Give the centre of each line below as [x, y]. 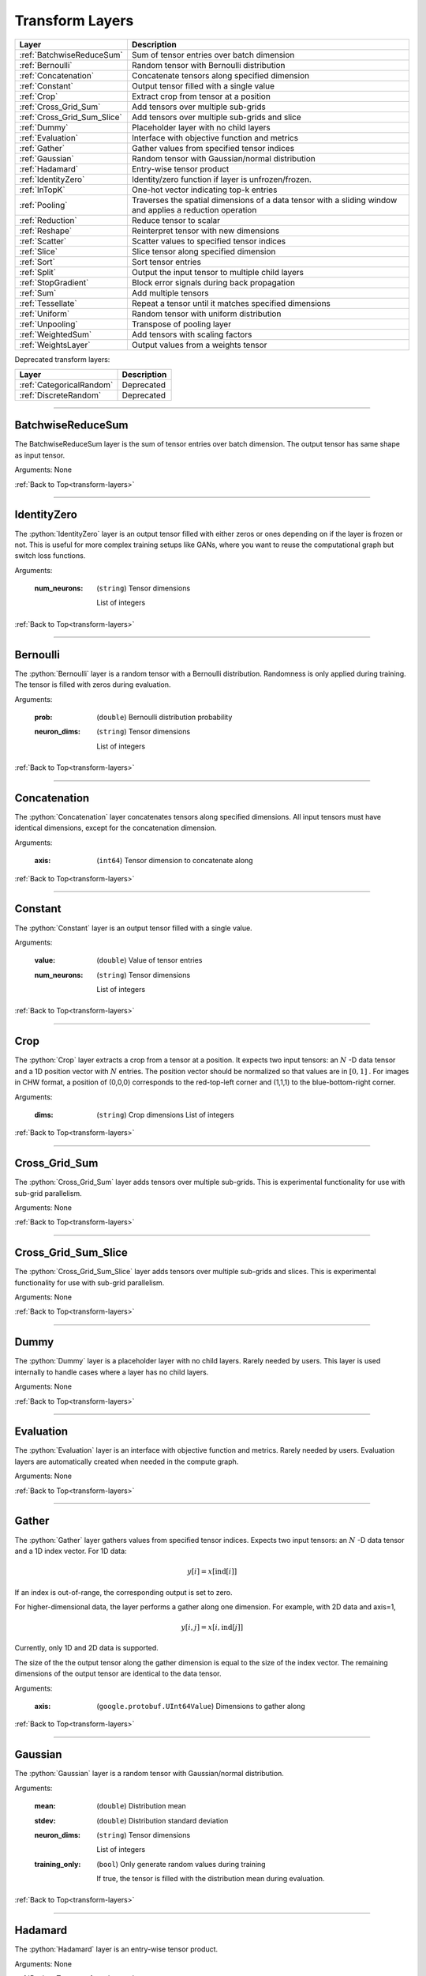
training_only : [58, 1864]
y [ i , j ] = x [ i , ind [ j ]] [212, 1627]
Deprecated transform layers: [62, 359]
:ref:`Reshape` [46, 231]
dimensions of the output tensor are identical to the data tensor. [118, 1674]
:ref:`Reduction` [49, 220]
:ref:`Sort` [37, 262]
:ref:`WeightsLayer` [55, 345]
